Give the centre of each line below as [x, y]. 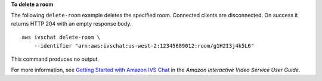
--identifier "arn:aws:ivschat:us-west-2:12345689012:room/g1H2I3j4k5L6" [144, 46]
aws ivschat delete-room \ [61, 38]
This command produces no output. [55, 59]
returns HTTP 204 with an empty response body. [71, 23]
